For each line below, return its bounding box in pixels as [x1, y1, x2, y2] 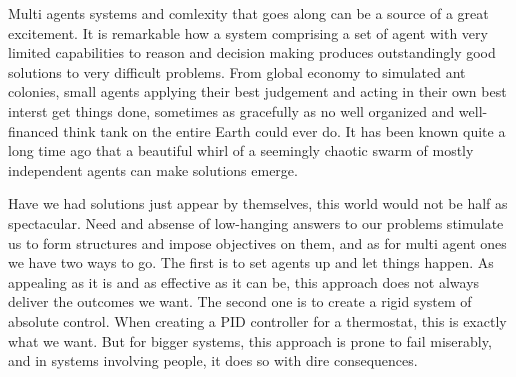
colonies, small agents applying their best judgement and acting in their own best [8, 81, 507, 102]
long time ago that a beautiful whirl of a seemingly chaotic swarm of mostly [8, 140, 474, 161]
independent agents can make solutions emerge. [8, 159, 298, 180]
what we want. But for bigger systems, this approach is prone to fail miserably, [8, 330, 492, 351]
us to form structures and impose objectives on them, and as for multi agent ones [8, 232, 507, 253]
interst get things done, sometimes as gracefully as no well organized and [8, 100, 455, 121]
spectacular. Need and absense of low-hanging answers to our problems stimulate [8, 212, 504, 233]
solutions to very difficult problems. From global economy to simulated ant [8, 61, 466, 82]
